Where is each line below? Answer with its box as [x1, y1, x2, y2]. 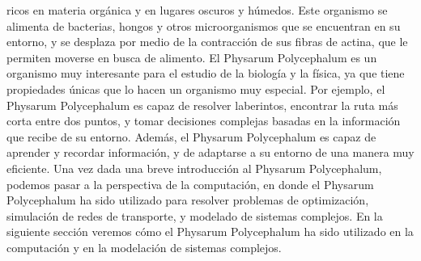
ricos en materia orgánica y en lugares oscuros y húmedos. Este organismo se [6, 2, 388, 18]
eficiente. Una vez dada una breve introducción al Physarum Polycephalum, [6, 159, 382, 176]
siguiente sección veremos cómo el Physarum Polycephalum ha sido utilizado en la [6, 223, 414, 240]
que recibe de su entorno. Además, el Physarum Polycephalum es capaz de [6, 128, 376, 145]
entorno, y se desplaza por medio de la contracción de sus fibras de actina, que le [6, 33, 408, 50]
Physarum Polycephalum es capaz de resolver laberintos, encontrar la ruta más [6, 96, 398, 113]
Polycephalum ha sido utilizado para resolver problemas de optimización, [6, 192, 369, 208]
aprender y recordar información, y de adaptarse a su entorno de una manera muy [6, 144, 415, 161]
